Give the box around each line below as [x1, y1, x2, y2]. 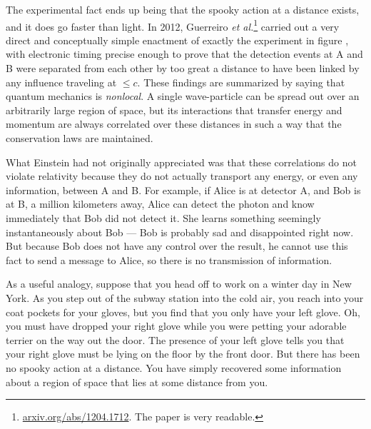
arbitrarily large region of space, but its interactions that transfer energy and [6, 102, 342, 117]
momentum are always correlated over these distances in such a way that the [6, 116, 342, 131]
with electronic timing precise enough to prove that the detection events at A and [6, 46, 363, 61]
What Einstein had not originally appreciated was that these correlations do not [6, 154, 357, 169]
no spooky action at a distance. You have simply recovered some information [6, 360, 342, 375]
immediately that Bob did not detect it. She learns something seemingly [6, 210, 321, 225]
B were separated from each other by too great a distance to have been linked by [6, 61, 360, 76]
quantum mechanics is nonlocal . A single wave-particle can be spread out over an [6, 89, 360, 104]
